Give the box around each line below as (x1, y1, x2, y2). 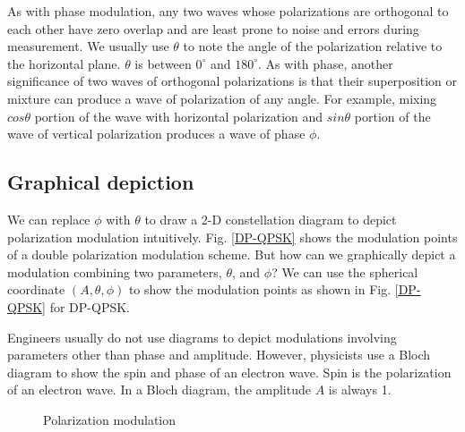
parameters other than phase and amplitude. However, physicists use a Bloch (7, 345, 431, 364)
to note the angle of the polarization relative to (183, 37, 443, 55)
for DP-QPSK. (49, 297, 130, 316)
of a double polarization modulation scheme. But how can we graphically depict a (7, 245, 456, 264)
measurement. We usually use (7, 37, 169, 55)
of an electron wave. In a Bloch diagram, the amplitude (7, 380, 311, 399)
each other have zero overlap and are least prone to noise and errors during (7, 19, 419, 38)
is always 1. (328, 380, 392, 399)
